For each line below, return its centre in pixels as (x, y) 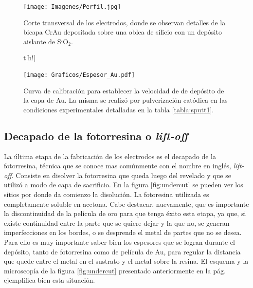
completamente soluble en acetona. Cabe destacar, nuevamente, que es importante (126, 204)
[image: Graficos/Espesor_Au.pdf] (79, 75)
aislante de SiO (46, 41)
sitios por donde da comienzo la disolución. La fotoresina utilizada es (107, 194)
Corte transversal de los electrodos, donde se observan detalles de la (125, 22)
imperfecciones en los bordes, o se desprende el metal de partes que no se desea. (123, 232)
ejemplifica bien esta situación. (50, 280)
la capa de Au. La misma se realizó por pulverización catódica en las (126, 100)
